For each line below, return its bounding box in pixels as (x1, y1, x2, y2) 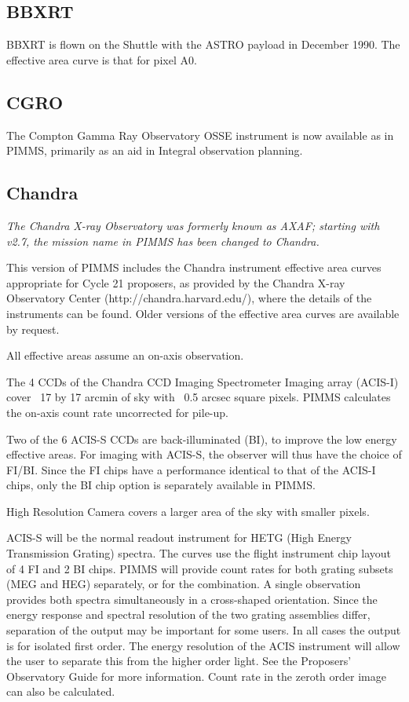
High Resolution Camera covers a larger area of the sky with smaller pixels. (6, 503, 370, 519)
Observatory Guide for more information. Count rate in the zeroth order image (6, 667, 386, 684)
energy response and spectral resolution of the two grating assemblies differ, (6, 606, 371, 623)
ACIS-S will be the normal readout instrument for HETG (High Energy (6, 529, 352, 546)
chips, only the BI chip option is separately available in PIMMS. (6, 477, 316, 493)
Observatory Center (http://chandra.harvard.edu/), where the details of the (6, 290, 372, 306)
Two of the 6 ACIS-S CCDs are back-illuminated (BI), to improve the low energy (6, 430, 397, 447)
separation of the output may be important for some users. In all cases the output (6, 622, 401, 638)
